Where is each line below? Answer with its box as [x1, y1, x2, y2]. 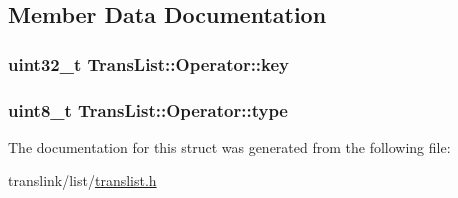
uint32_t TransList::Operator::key [8, 51, 290, 76]
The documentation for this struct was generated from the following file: [8, 136, 451, 157]
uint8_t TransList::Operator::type [8, 97, 288, 122]
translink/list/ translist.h [8, 170, 157, 191]
